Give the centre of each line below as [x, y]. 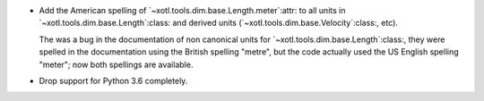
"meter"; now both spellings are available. [116, 64]
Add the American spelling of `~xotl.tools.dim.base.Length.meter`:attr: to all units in [192, 10]
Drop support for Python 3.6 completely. [113, 80]
